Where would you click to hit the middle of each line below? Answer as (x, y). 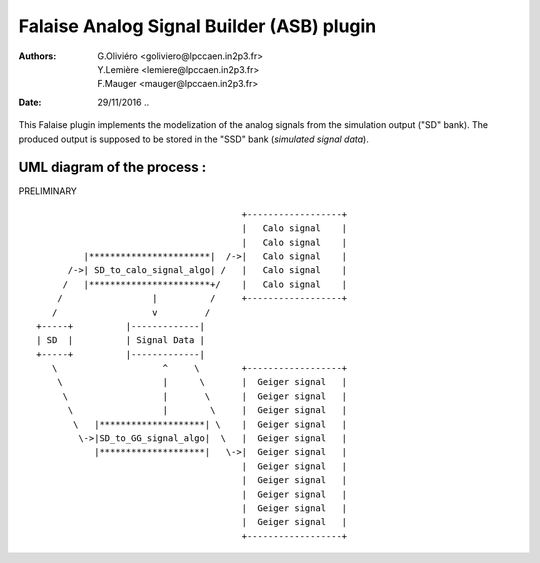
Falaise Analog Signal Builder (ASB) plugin (197, 26)
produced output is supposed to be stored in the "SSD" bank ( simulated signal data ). (193, 139)
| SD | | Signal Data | (120, 340)
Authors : (37, 56)
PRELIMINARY (47, 191)
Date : (30, 102)
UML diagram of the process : (112, 167)
